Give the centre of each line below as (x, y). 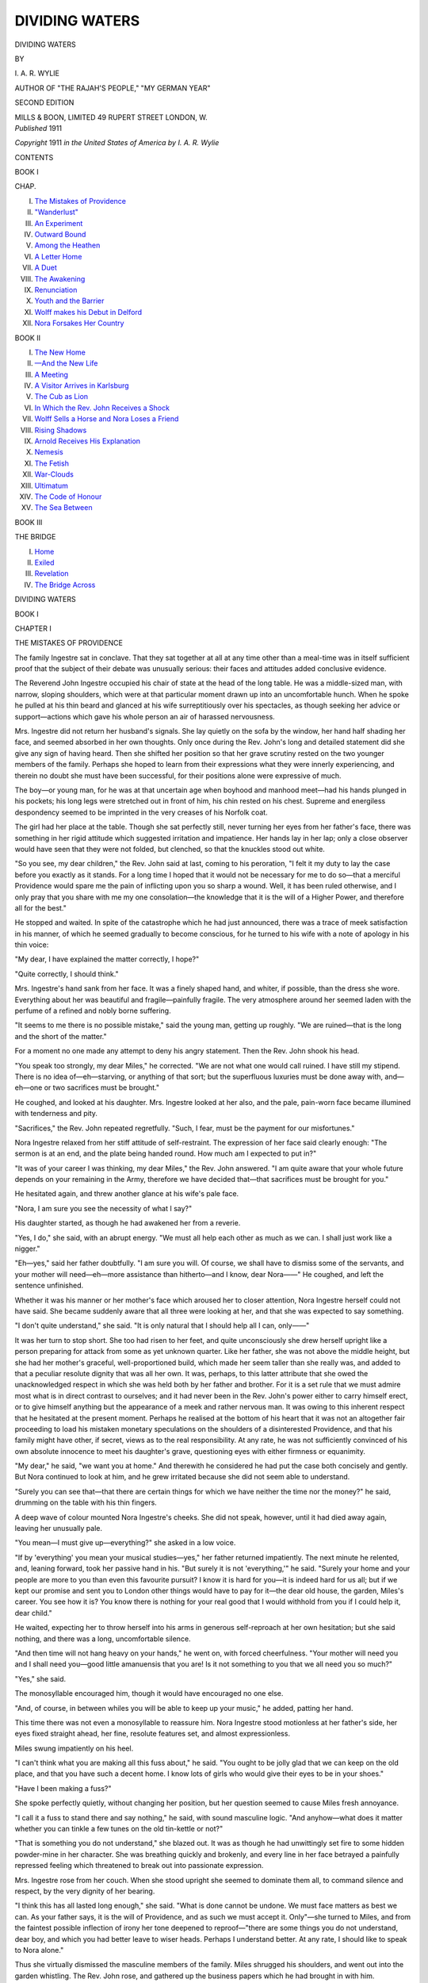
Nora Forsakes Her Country (79, 323)
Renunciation (56, 290)
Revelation (52, 573)
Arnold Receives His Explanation (88, 441)
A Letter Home (58, 256)
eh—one (29, 1087)
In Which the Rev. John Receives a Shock (102, 408)
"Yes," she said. (40, 1678)
